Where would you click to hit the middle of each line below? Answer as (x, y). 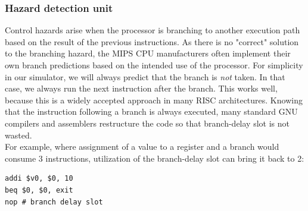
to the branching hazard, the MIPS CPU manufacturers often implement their (148, 53)
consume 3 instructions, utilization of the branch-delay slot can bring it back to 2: (155, 158)
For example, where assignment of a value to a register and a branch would (142, 147)
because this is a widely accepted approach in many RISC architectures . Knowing (154, 100)
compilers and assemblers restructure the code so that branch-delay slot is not (147, 123)
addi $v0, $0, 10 (39, 179)
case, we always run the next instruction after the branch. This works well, (141, 88)
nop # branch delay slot (54, 202)
